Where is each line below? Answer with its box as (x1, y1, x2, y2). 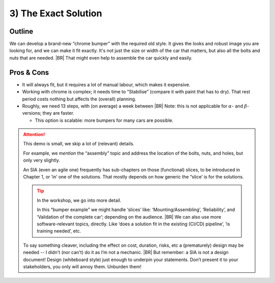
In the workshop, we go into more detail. (37, 197, 122, 203)
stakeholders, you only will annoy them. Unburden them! (23, 263, 142, 270)
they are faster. (42, 110, 74, 116)
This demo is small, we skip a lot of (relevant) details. (23, 141, 134, 147)
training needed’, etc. (37, 228, 81, 234)
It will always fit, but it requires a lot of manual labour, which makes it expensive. (22, 82, 190, 88)
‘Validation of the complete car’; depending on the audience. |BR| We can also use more (37, 214, 222, 220)
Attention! (23, 132, 45, 138)
